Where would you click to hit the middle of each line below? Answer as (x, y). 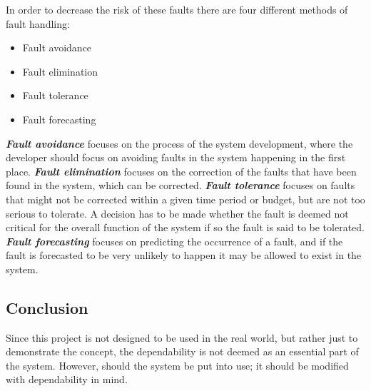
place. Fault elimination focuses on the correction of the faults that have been (181, 171)
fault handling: (38, 23)
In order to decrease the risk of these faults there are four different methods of (177, 9)
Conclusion (47, 307)
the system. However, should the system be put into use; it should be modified (177, 365)
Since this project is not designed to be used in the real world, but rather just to (182, 337)
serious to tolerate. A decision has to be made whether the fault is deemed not (177, 213)
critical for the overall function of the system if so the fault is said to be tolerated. (185, 227)
